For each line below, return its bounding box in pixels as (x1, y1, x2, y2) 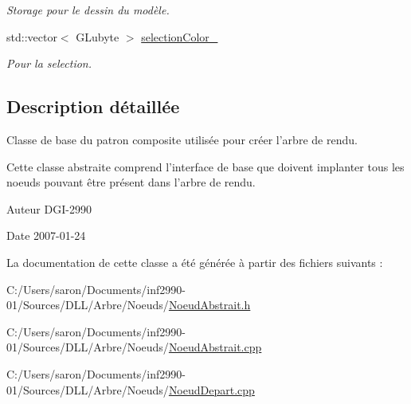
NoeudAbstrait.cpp (168, 339, 262, 355)
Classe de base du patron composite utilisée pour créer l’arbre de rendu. (6, 131, 358, 147)
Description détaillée (6, 94, 180, 119)
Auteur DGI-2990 (6, 200, 92, 217)
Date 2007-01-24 (6, 227, 86, 244)
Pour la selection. (6, 55, 92, 72)
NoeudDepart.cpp (168, 381, 255, 398)
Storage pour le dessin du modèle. (6, 2, 170, 18)
